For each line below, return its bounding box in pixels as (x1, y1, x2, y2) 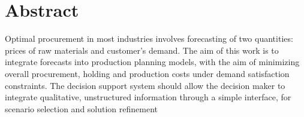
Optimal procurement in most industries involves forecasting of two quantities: (5, 32, 293, 45)
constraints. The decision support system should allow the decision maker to (5, 79, 285, 91)
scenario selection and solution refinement (5, 102, 158, 115)
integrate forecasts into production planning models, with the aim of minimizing (5, 56, 300, 68)
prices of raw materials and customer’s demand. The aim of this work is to (5, 44, 279, 56)
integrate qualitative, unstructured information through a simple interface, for (5, 91, 291, 103)
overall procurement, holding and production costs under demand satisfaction (5, 67, 290, 79)
